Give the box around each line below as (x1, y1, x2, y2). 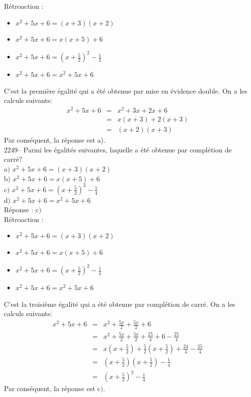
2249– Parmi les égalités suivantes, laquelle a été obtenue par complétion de (4, 144, 232, 154)
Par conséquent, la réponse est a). (4, 135, 106, 145)
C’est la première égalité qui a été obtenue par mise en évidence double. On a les (4, 85, 248, 96)
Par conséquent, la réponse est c (4, 383, 101, 394)
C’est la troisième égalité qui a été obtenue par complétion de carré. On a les (4, 298, 235, 309)
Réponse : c (4, 204, 39, 215)
